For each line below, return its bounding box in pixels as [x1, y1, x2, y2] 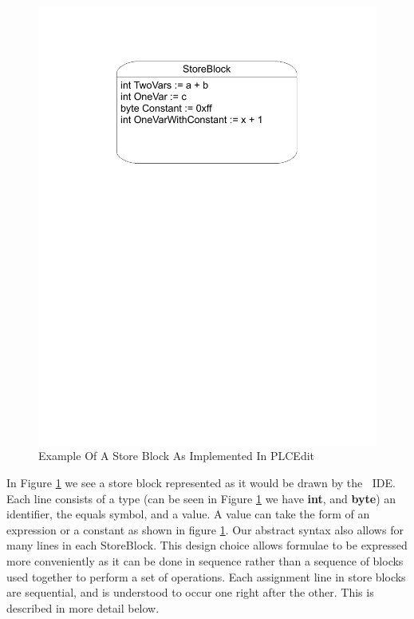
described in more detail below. [6, 599, 160, 616]
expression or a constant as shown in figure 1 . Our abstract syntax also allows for [6, 521, 404, 538]
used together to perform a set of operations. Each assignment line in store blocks [6, 568, 406, 585]
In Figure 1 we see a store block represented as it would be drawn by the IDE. [6, 474, 396, 491]
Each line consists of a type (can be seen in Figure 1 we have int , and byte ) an [6, 490, 396, 506]
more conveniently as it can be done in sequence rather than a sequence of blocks [6, 553, 404, 569]
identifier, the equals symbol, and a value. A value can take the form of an [6, 506, 370, 522]
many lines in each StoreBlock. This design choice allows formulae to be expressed [6, 537, 408, 554]
